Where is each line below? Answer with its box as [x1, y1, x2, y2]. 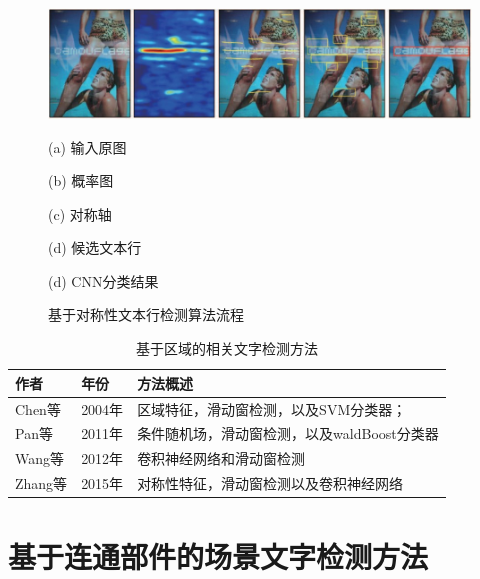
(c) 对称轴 [48, 203, 112, 224]
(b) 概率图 [48, 170, 114, 191]
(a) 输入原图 [48, 136, 127, 157]
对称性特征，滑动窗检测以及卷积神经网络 [137, 473, 404, 494]
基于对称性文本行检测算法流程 [48, 304, 244, 325]
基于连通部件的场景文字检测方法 [8, 536, 429, 577]
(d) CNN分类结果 [48, 270, 159, 291]
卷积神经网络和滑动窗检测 [137, 448, 306, 469]
